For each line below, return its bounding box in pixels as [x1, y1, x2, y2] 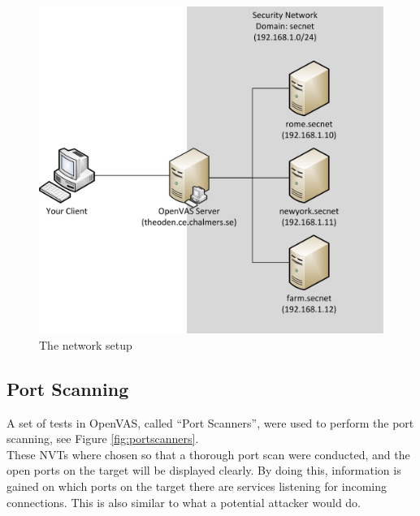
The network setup [39, 336, 132, 353]
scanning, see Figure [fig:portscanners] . [6, 430, 199, 447]
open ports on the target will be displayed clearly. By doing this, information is [6, 462, 401, 479]
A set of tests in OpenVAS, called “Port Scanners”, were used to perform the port [6, 414, 414, 431]
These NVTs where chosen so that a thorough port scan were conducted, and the [6, 445, 410, 462]
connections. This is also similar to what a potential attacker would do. [6, 493, 362, 510]
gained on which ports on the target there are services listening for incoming [6, 478, 387, 495]
